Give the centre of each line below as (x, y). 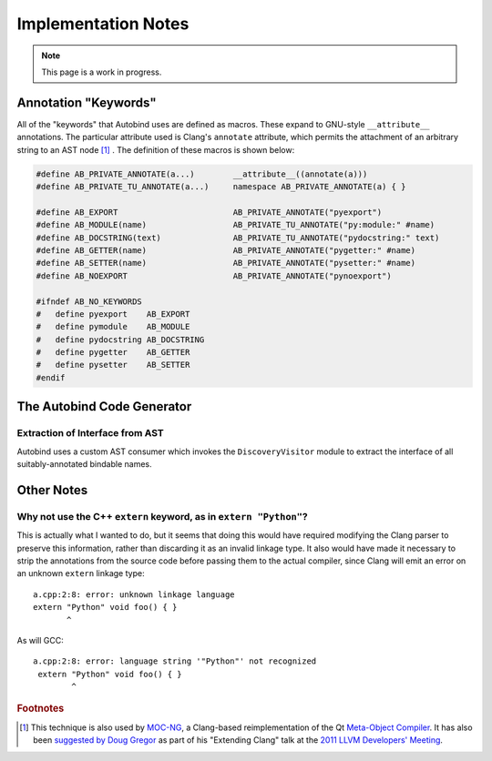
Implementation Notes (103, 24)
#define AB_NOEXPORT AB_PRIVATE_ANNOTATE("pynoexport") (214, 276)
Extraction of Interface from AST (90, 433)
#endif (51, 377)
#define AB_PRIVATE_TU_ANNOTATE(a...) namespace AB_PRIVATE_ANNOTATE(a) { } (221, 187)
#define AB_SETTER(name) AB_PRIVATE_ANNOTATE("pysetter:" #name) (226, 263)
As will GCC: (40, 640)
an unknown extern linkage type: (81, 573)
